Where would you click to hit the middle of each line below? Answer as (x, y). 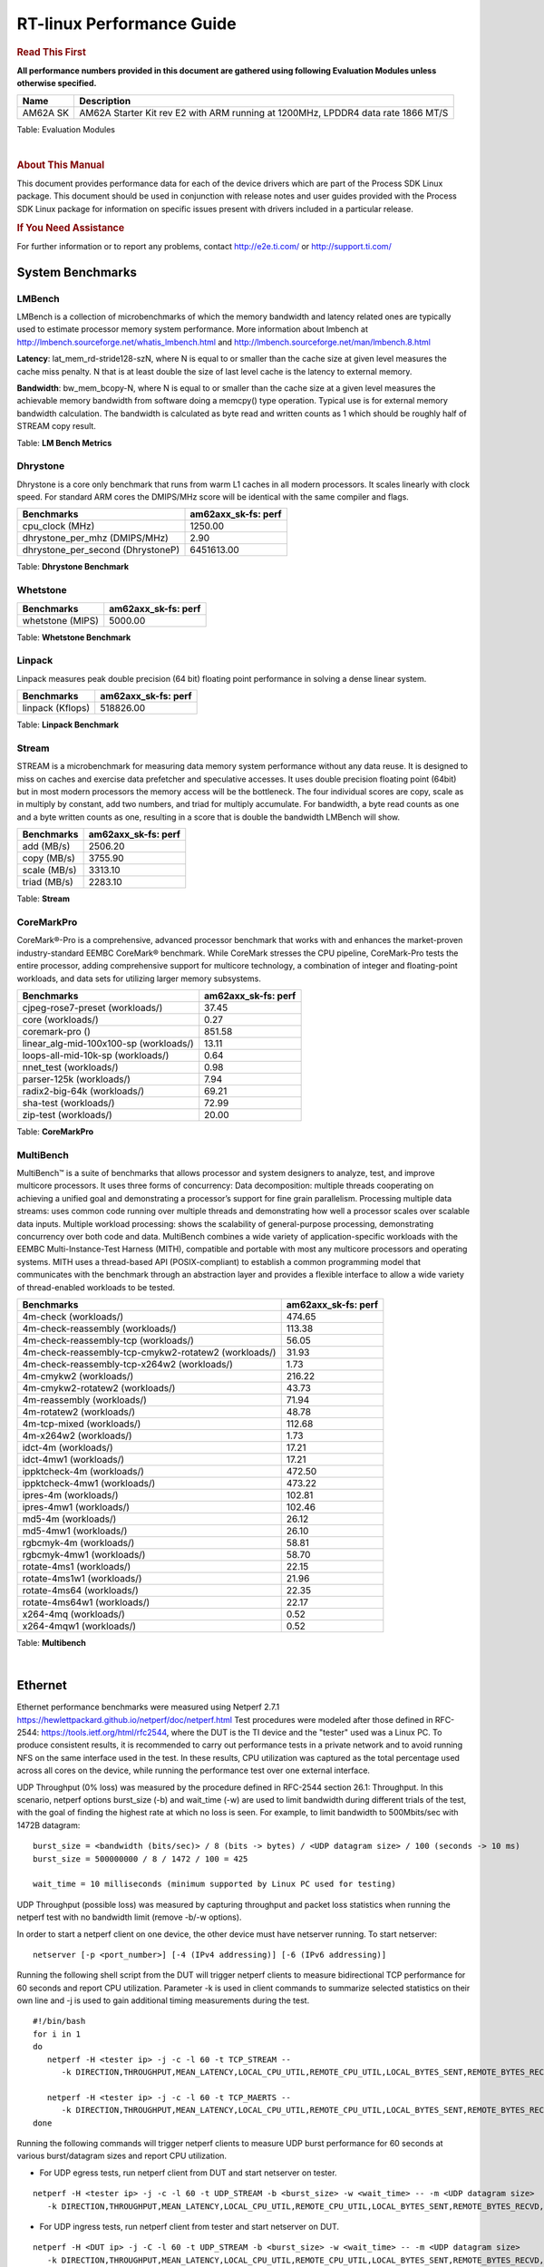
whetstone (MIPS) (60, 620)
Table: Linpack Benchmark (68, 725)
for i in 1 (57, 2034)
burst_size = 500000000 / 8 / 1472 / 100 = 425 (141, 1858)
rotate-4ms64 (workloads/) (81, 1590)
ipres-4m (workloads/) (70, 1494)
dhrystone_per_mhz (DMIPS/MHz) (96, 538)
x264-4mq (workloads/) (74, 1614)
